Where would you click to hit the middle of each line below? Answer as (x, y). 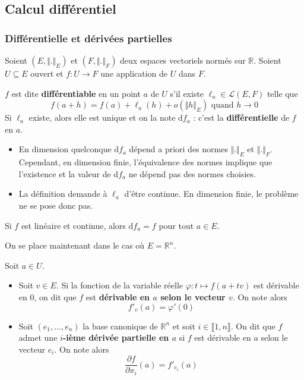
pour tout (176, 225)
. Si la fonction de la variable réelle (120, 285)
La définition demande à (63, 194)
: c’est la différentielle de (241, 117)
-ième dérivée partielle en (116, 337)
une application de (134, 73)
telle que (282, 93)
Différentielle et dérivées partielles (88, 38)
